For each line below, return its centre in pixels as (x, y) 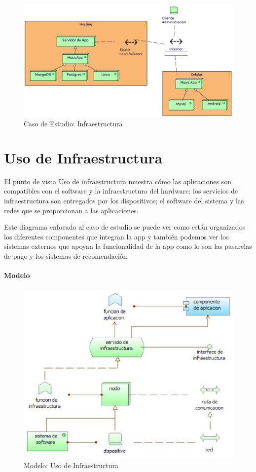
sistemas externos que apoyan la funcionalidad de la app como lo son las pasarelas (128, 246)
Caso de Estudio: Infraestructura (73, 124)
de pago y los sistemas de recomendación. (67, 256)
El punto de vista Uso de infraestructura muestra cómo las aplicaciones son (118, 181)
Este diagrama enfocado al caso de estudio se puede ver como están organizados (125, 227)
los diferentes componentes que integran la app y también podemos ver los (116, 236)
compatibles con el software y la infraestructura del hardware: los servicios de (121, 191)
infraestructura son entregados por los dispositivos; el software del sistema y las (124, 201)
